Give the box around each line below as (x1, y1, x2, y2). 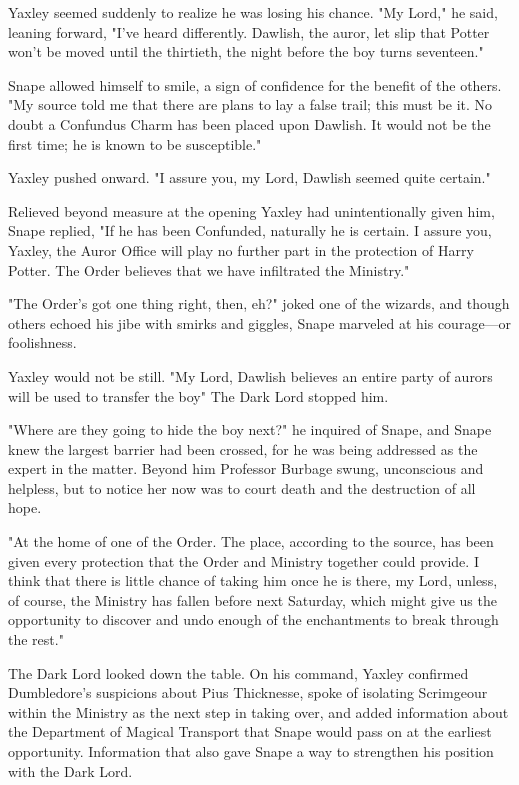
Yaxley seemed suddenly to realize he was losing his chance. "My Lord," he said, (8, 2, 498, 22)
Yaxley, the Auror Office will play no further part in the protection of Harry (8, 239, 474, 260)
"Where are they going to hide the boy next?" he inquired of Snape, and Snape (8, 419, 492, 440)
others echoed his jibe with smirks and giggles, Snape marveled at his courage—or (8, 312, 512, 333)
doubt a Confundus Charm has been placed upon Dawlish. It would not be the (8, 113, 491, 134)
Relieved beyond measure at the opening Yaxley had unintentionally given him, (8, 200, 495, 221)
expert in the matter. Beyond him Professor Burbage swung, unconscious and (8, 458, 484, 479)
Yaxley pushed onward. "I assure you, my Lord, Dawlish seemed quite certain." (8, 167, 491, 188)
